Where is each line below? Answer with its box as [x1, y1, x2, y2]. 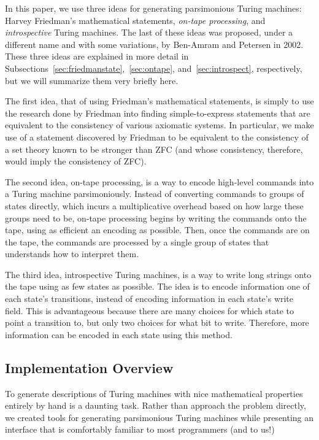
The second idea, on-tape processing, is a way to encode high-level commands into [5, 175, 314, 188]
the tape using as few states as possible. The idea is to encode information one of [5, 280, 310, 293]
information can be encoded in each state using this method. [5, 328, 233, 341]
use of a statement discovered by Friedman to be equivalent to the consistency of [5, 130, 309, 143]
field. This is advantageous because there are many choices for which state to [5, 304, 294, 317]
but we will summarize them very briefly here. [5, 74, 179, 87]
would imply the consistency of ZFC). [5, 155, 147, 168]
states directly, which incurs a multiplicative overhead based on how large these [5, 199, 304, 212]
